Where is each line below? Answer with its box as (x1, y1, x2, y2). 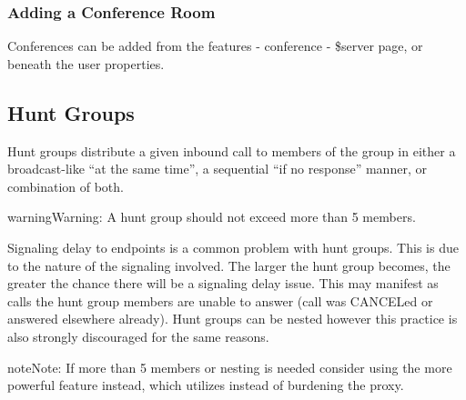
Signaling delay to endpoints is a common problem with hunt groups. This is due (7, 237, 459, 256)
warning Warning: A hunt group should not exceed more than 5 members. (7, 207, 416, 226)
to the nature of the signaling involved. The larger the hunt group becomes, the (7, 255, 451, 275)
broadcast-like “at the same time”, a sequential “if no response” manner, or (7, 159, 427, 178)
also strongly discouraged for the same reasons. (7, 326, 269, 345)
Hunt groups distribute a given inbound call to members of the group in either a (7, 141, 456, 160)
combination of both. (7, 176, 124, 195)
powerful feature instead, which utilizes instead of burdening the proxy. (7, 375, 404, 395)
